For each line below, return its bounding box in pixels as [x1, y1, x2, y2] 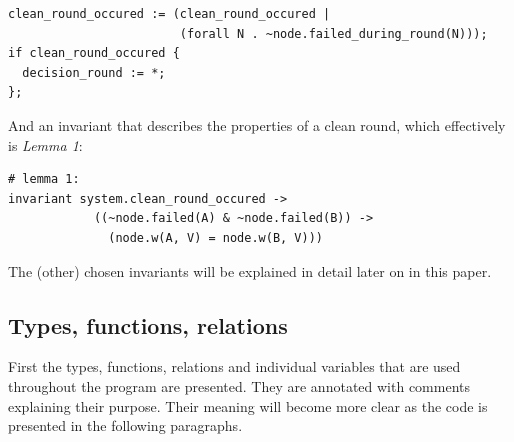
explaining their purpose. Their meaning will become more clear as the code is [8, 395, 488, 416]
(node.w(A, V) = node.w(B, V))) [108, 230, 323, 245]
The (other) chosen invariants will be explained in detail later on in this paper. [8, 260, 492, 281]
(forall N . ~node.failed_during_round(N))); [179, 26, 488, 41]
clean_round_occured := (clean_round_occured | [8, 7, 331, 21]
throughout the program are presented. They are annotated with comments [8, 375, 470, 396]
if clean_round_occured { [8, 46, 180, 61]
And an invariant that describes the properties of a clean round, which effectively [8, 114, 506, 135]
